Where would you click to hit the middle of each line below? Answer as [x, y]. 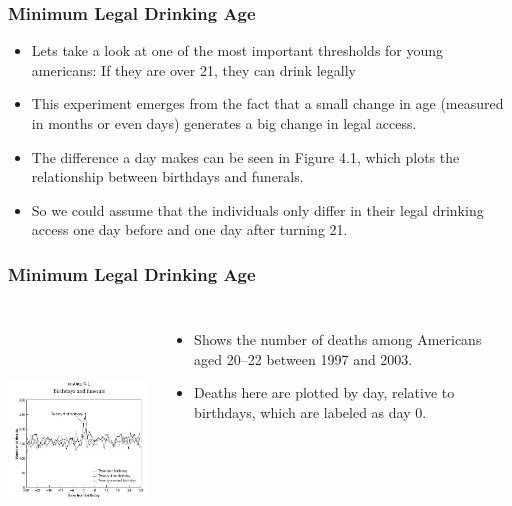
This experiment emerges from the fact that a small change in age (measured [267, 103]
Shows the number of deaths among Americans [338, 339]
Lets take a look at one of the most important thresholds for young [237, 50]
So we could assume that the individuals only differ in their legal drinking [257, 209]
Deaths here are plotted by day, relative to [324, 392]
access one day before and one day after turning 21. [189, 229]
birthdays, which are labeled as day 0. [310, 411]
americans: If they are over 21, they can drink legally [193, 69]
